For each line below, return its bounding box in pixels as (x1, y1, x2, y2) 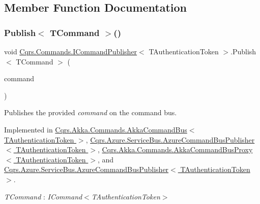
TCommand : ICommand (4, 191, 82, 201)
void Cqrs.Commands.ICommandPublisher (4, 46, 137, 56)
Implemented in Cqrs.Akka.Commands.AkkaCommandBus (4, 124, 187, 134)
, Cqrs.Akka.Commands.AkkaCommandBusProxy (97, 144, 253, 155)
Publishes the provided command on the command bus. (4, 107, 177, 118)
